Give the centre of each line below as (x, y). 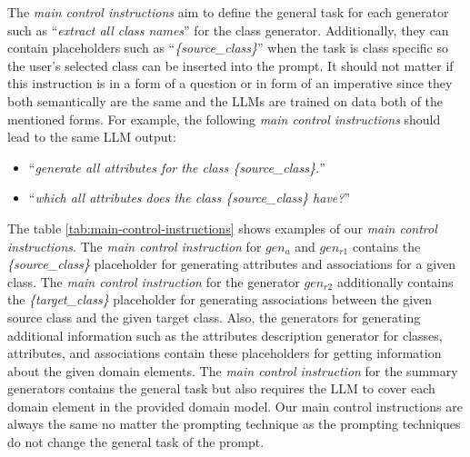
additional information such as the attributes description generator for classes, (225, 335)
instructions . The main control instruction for (135, 246)
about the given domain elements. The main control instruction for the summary (233, 370)
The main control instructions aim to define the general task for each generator (228, 12)
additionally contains (395, 281)
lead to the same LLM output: (92, 137)
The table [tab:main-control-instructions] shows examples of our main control (222, 228)
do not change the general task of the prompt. (136, 442)
